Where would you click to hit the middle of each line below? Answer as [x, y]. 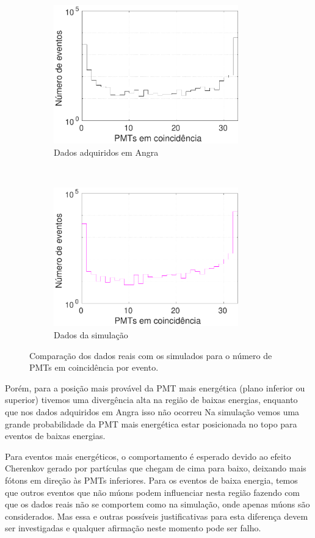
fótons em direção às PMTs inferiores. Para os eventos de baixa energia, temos [151, 480]
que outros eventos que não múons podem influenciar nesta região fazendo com [153, 492]
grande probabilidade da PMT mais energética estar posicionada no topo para [151, 423]
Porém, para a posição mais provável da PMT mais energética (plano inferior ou [155, 387]
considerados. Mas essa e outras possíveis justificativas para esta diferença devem [157, 516]
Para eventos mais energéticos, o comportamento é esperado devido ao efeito [148, 456]
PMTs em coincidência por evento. [94, 367]
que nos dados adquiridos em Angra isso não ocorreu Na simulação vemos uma [152, 411]
